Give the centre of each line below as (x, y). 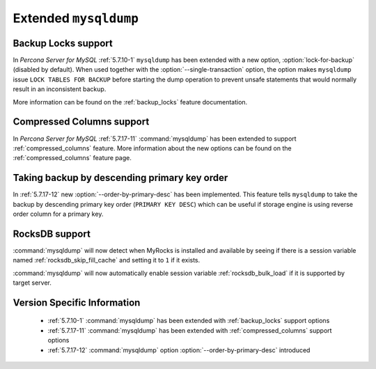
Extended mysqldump (76, 18)
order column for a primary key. (58, 214)
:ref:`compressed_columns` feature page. (72, 158)
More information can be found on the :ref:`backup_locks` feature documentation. (130, 102)
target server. (32, 283)
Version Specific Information (77, 303)
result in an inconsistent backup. (60, 89)
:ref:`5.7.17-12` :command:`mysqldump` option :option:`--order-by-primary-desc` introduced (179, 350)
